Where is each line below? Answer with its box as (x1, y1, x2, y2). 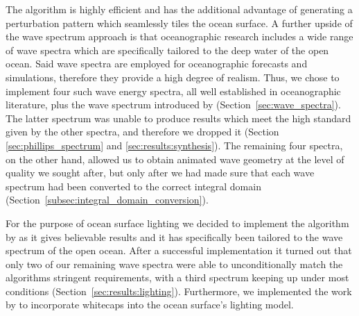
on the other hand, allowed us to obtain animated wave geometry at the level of (6, 151, 344, 166)
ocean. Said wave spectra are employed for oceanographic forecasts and (6, 56, 308, 71)
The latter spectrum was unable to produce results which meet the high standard (6, 110, 351, 125)
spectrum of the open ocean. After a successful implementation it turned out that (6, 243, 352, 258)
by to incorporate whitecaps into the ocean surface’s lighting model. (6, 297, 294, 312)
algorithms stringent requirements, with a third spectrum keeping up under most (6, 270, 349, 285)
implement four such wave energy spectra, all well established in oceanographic (6, 83, 341, 98)
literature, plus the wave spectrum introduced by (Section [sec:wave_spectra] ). (6, 97, 341, 112)
